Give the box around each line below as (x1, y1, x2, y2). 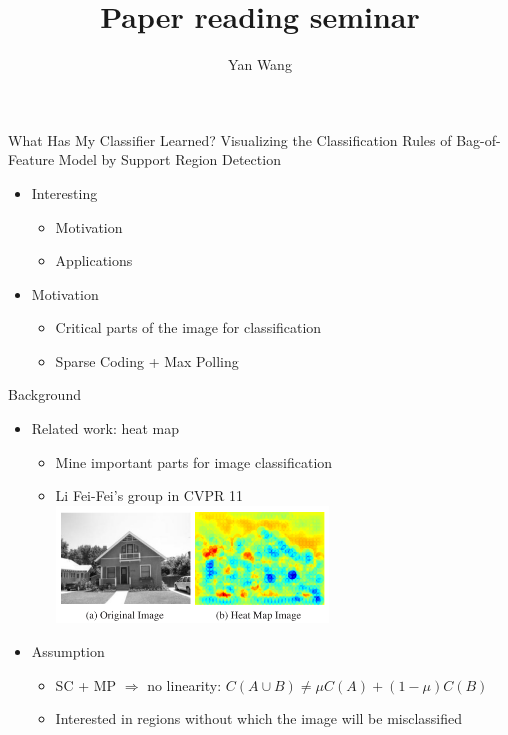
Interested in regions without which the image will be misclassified (55, 708, 463, 729)
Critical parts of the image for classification (55, 317, 322, 338)
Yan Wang (228, 54, 292, 75)
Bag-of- (456, 129, 501, 150)
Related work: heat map (31, 418, 180, 439)
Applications (55, 250, 133, 271)
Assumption (31, 640, 105, 661)
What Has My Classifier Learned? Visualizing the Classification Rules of (8, 129, 452, 150)
